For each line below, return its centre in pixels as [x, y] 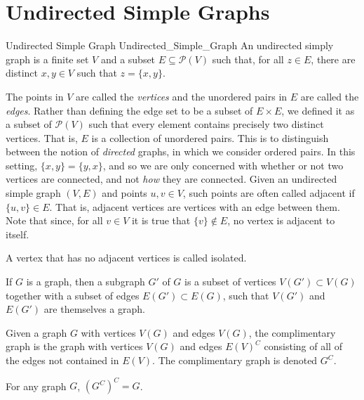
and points [124, 193]
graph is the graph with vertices [74, 346]
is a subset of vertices [230, 282]
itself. [18, 234]
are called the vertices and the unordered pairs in [182, 96]
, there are [333, 59]
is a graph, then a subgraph [86, 282]
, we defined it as [318, 110]
